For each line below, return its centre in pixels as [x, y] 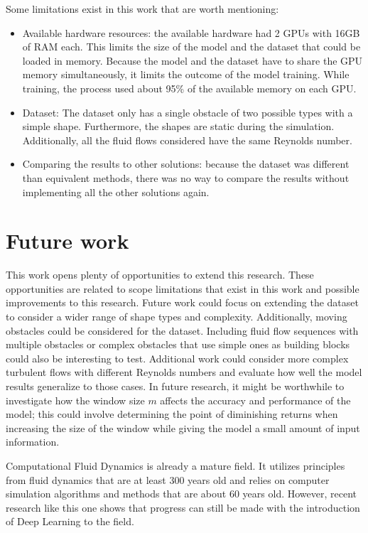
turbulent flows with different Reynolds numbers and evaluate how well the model [184, 372]
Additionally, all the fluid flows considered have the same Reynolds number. [187, 140]
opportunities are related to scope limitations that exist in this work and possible [183, 288]
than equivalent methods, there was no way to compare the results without [186, 177]
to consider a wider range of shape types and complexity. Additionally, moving [177, 317]
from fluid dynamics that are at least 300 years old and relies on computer [168, 479]
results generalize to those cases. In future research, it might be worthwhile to [175, 386]
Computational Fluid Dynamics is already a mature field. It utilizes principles [175, 465]
